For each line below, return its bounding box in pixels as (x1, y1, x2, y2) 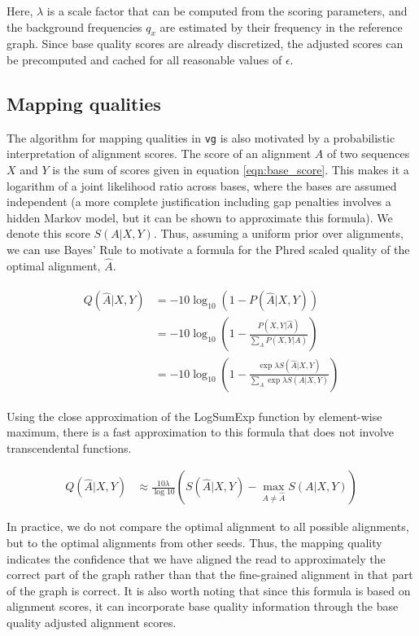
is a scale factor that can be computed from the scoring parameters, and (46, 2, 408, 19)
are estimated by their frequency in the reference (159, 18, 403, 35)
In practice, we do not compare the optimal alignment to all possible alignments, (7, 518, 409, 535)
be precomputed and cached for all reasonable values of (7, 50, 282, 68)
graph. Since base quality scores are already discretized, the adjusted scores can (7, 35, 404, 52)
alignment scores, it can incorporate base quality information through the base (7, 598, 399, 615)
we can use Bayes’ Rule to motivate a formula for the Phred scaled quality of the (7, 241, 410, 257)
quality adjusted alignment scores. (7, 613, 177, 630)
